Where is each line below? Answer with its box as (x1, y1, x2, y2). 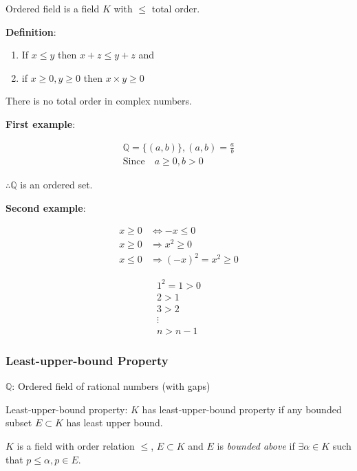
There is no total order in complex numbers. (6, 94, 192, 108)
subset (6, 415, 32, 430)
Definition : (6, 24, 56, 39)
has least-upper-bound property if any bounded (142, 402, 342, 416)
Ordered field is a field (6, 1, 100, 15)
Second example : (6, 201, 86, 215)
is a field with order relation (17, 438, 135, 452)
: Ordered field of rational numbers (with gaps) (12, 379, 210, 393)
